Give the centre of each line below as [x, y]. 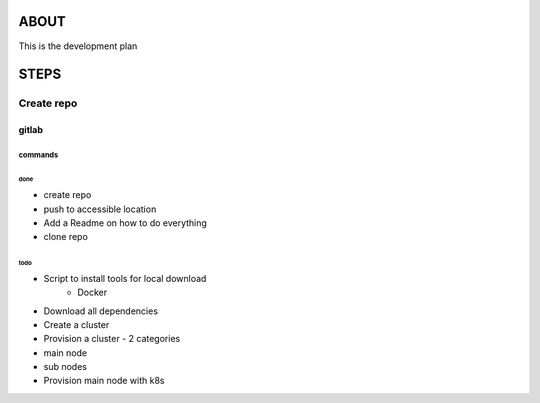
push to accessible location [100, 209]
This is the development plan [78, 46]
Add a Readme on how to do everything [125, 223]
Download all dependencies [101, 311]
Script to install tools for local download [125, 278]
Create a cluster [76, 324]
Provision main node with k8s [104, 381]
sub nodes [65, 367]
